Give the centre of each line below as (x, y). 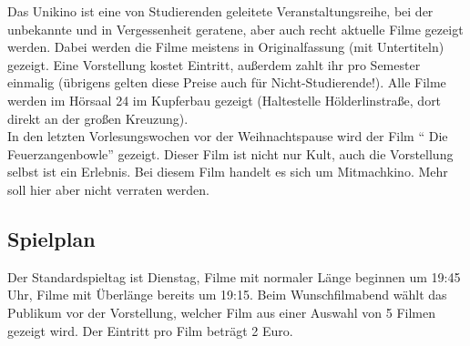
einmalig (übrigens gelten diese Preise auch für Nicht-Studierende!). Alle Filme (227, 82)
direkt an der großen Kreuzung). (98, 118)
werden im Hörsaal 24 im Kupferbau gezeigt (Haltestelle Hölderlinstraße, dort (225, 100)
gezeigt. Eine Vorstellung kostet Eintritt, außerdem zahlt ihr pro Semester (214, 64)
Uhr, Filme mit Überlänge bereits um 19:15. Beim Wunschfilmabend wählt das (227, 295)
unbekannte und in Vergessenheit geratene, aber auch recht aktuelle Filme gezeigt (235, 29)
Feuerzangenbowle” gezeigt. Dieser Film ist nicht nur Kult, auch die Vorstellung (230, 153)
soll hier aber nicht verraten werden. (108, 189)
